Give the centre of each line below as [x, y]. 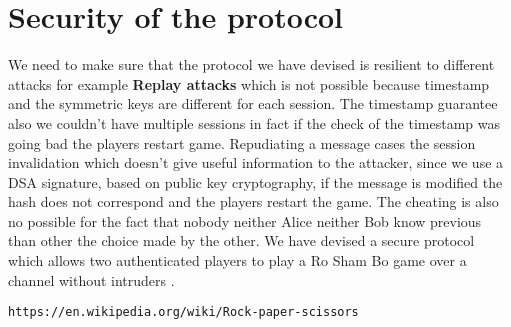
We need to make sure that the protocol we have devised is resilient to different [251, 64]
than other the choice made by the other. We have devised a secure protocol [241, 240]
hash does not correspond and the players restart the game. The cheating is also [253, 201]
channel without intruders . [91, 279]
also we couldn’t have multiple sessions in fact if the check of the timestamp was [254, 122]
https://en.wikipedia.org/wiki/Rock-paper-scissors [183, 312]
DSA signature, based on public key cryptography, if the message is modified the [255, 181]
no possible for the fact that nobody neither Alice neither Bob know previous [245, 220]
